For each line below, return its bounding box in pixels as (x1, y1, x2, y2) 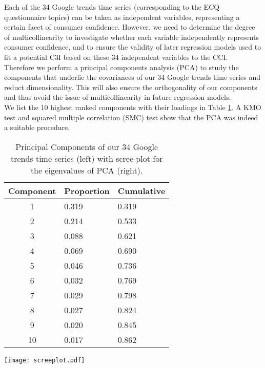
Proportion (64, 184, 110, 197)
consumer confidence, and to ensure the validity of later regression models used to (4, 41, 261, 52)
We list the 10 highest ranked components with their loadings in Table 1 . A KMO (4, 101, 261, 112)
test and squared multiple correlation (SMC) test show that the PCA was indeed (4, 112, 258, 122)
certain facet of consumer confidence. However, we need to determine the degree (4, 21, 255, 32)
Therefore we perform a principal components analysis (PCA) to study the (4, 61, 239, 72)
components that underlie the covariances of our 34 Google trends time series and (4, 72, 260, 82)
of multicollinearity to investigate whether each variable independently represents (4, 31, 259, 42)
